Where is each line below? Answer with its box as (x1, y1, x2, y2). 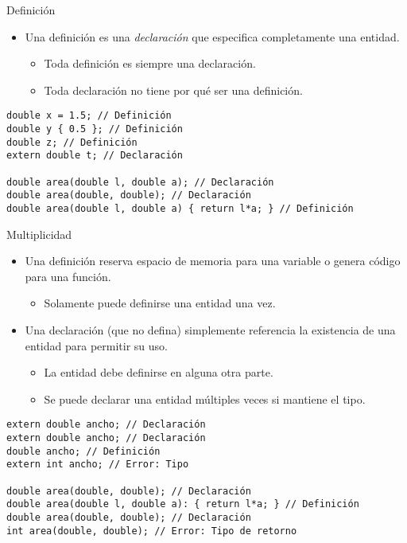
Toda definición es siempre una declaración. (44, 55, 256, 72)
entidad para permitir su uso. (25, 337, 168, 354)
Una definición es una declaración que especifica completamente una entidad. (25, 28, 400, 45)
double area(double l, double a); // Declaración (6, 176, 274, 188)
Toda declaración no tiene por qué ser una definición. (44, 81, 303, 98)
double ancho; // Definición (6, 445, 161, 457)
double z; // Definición (6, 136, 138, 148)
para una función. (25, 268, 111, 284)
